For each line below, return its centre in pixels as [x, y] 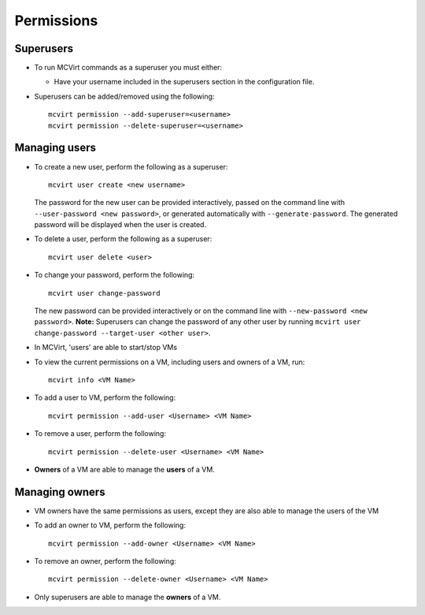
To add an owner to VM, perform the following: [110, 525]
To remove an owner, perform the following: [105, 561]
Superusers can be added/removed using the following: [124, 96]
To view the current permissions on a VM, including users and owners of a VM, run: [170, 362]
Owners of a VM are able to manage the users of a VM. [125, 469]
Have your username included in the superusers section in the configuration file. [184, 82]
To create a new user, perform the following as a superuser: [131, 166]
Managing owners [60, 492]
